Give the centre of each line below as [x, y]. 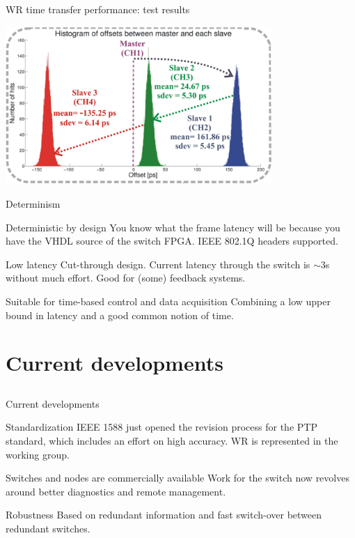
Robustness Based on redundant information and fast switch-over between [164, 515]
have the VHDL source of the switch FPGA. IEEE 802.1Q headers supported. [172, 241]
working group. [38, 454]
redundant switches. [48, 529]
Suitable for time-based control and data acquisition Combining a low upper [168, 301]
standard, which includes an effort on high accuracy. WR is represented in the [172, 441]
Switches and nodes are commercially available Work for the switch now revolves [177, 478]
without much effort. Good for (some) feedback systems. [126, 278]
